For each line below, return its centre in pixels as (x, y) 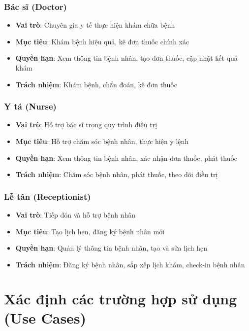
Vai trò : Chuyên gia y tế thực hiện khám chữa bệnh (95, 25)
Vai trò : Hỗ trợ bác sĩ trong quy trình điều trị (86, 125)
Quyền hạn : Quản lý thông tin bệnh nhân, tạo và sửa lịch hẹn (111, 248)
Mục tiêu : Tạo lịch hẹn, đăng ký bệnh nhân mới (90, 231)
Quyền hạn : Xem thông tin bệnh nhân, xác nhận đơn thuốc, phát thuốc (126, 158)
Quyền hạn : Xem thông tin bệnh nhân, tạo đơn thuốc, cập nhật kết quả (126, 58)
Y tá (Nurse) (30, 106)
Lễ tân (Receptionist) (47, 196)
